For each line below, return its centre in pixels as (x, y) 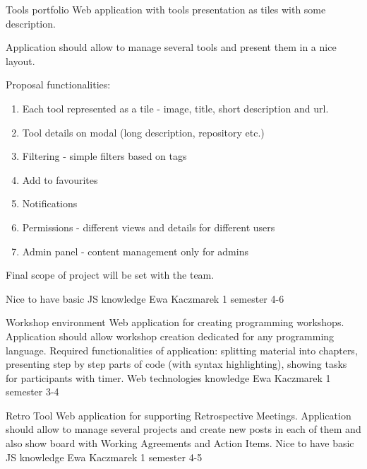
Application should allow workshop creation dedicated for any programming (170, 336)
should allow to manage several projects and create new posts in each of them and (183, 429)
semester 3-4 (32, 392)
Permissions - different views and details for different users (149, 227)
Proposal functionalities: (58, 85)
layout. (20, 60)
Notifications (50, 203)
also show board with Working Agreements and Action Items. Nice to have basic (180, 443)
